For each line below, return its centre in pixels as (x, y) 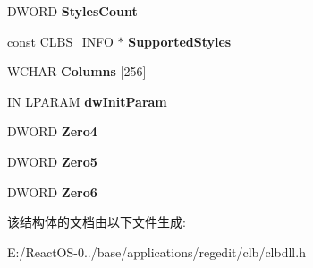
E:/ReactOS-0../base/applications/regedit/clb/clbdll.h (156, 251)
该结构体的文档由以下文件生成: (97, 222)
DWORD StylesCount (72, 11)
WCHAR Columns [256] (77, 71)
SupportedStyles (180, 41)
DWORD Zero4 (52, 131)
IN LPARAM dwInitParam (87, 101)
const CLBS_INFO (60, 41)
